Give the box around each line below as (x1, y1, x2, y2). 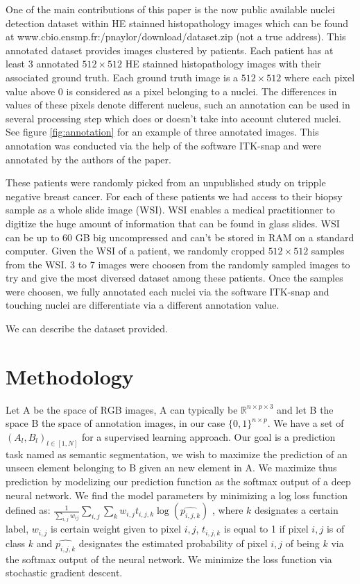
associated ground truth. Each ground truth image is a (6, 70, 239, 84)
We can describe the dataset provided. (6, 321, 168, 336)
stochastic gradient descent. (6, 565, 123, 580)
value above (6, 83, 55, 98)
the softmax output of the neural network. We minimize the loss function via (6, 551, 332, 566)
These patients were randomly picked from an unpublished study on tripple (6, 175, 326, 190)
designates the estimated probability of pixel (78, 535, 268, 550)
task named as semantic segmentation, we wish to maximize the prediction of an (6, 446, 348, 461)
